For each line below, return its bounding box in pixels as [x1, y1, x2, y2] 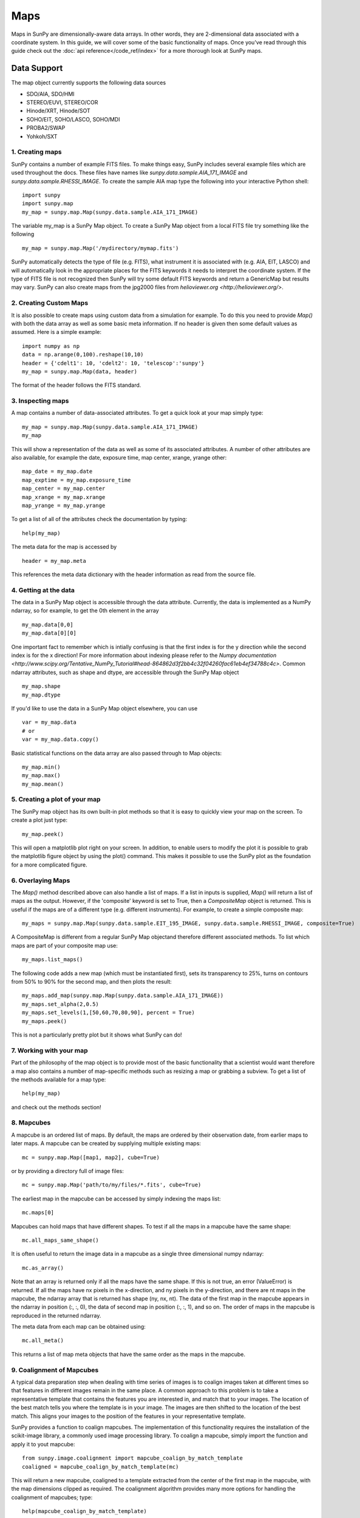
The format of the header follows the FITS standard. [11, 381, 141, 389]
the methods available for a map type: [11, 1075, 106, 1083]
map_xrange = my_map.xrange [22, 494, 106, 500]
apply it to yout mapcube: [11, 1440, 75, 1448]
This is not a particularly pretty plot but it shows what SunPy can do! [11, 1031, 182, 1038]
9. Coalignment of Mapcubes [11, 1366, 99, 1374]
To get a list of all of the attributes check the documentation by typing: [11, 516, 188, 523]
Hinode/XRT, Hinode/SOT [26, 107, 90, 115]
